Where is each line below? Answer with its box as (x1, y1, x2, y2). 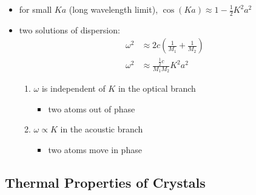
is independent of (41, 82, 106, 95)
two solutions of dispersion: (19, 23, 120, 36)
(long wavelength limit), (69, 3, 158, 15)
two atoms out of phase (48, 102, 135, 115)
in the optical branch (118, 82, 196, 95)
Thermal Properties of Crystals (5, 173, 206, 192)
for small (19, 3, 52, 15)
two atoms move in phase (48, 143, 142, 156)
